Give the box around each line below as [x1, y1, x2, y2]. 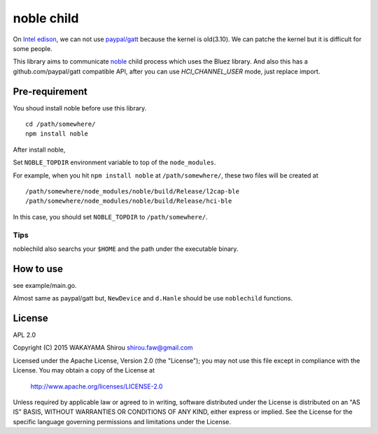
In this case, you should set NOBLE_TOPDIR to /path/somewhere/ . [13, 212, 208, 221]
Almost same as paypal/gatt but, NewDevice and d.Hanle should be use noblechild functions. [13, 294, 293, 303]
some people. [13, 44, 52, 52]
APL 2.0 [13, 331, 36, 339]
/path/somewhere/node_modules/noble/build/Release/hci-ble [25, 197, 232, 205]
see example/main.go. [13, 281, 77, 289]
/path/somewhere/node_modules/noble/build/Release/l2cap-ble [25, 187, 239, 195]
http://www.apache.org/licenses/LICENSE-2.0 [30, 382, 163, 391]
